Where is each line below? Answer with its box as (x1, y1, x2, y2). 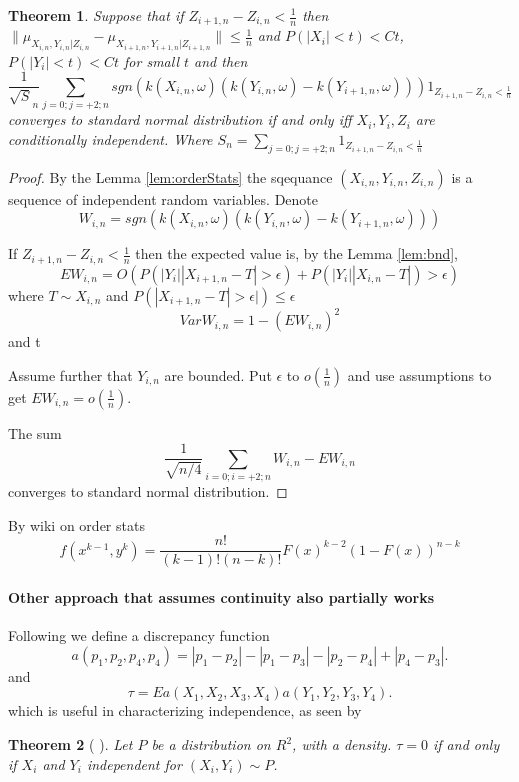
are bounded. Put (164, 364, 272, 385)
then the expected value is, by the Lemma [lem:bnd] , (135, 243, 459, 264)
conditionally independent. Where (8, 128, 213, 149)
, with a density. (292, 734, 392, 755)
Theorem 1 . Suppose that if (8, 5, 184, 25)
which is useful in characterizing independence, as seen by (8, 700, 362, 721)
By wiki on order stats (8, 514, 145, 535)
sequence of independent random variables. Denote (8, 188, 318, 209)
